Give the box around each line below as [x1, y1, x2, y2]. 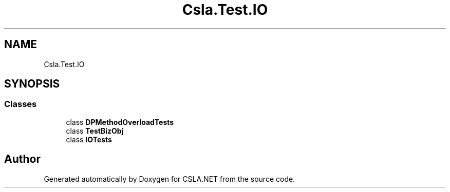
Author [4, 153, 41, 166]
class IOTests [66, 135, 112, 144]
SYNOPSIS [4, 77, 60, 91]
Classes [4, 99, 37, 110]
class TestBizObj [66, 126, 124, 135]
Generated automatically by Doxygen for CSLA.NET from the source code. [44, 174, 295, 183]
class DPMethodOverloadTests [66, 117, 174, 126]
